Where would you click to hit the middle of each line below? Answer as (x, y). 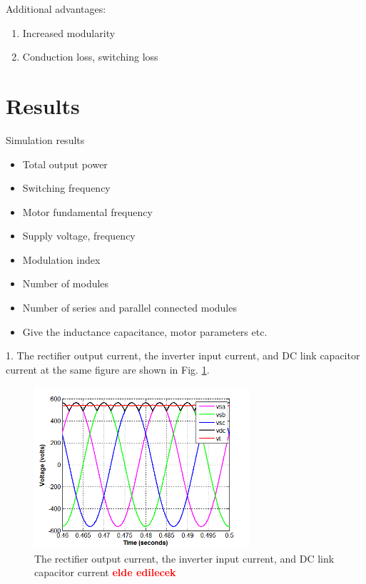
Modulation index (61, 259)
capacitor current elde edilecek (105, 572)
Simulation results (45, 139)
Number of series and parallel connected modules (129, 308)
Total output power (65, 164)
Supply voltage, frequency (79, 236)
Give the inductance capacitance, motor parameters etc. (145, 331)
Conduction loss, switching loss (90, 57)
